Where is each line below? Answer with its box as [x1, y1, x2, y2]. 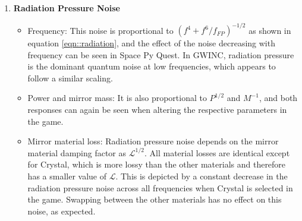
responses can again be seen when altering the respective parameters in [27, 103, 287, 116]
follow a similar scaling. [27, 71, 113, 84]
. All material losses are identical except [144, 146, 290, 159]
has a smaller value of [27, 170, 106, 182]
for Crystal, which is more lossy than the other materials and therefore [27, 158, 286, 171]
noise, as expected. [27, 204, 96, 217]
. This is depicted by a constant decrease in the [115, 170, 288, 182]
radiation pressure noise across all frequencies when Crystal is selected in [27, 181, 293, 194]
